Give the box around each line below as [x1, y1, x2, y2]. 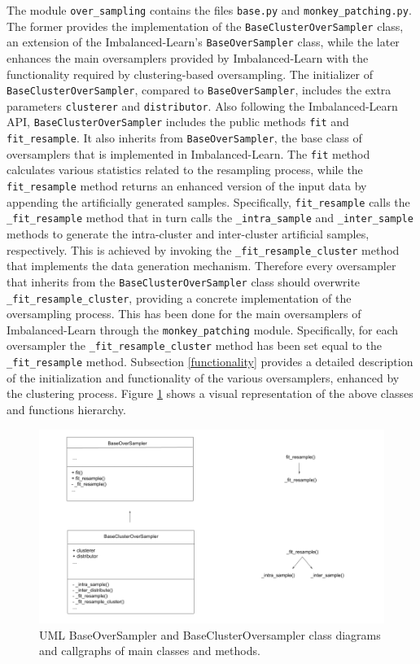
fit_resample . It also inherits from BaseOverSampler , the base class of [7, 129, 362, 146]
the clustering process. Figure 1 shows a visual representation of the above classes [7, 385, 413, 402]
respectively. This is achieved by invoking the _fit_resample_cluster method [7, 241, 400, 258]
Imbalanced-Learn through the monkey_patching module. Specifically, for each [7, 321, 399, 338]
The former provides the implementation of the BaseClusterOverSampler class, [7, 17, 404, 34]
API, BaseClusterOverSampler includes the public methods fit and [7, 113, 349, 130]
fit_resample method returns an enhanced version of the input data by [7, 177, 367, 194]
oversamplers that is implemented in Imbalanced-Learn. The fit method [7, 145, 370, 162]
